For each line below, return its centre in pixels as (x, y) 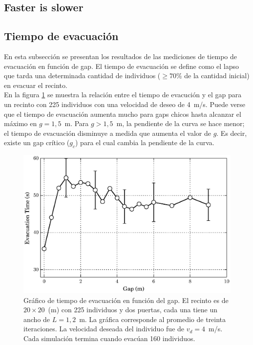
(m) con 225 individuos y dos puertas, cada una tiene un (133, 310)
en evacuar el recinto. (36, 85)
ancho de (37, 319)
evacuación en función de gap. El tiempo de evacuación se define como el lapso (121, 66)
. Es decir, (232, 133)
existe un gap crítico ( (37, 142)
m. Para (77, 123)
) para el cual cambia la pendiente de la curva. (145, 142)
